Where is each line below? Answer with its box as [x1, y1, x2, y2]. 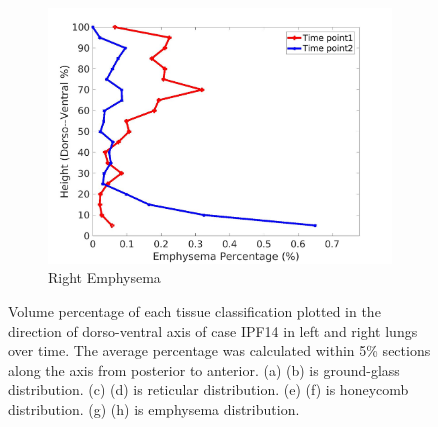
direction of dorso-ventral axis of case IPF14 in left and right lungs [8, 320, 418, 341]
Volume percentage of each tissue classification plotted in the [8, 301, 381, 322]
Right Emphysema [48, 267, 161, 288]
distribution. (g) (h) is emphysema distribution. [8, 399, 300, 420]
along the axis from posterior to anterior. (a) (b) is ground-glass [8, 359, 400, 380]
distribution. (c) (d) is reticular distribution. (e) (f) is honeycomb [8, 379, 409, 400]
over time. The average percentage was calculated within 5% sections [8, 340, 431, 361]
